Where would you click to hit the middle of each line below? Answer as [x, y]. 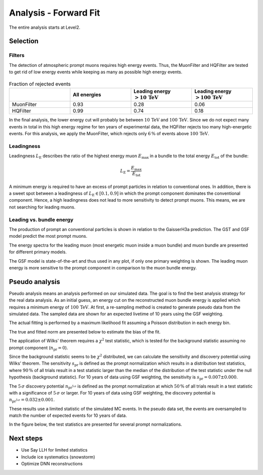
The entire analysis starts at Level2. [45, 27]
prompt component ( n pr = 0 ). [38, 348]
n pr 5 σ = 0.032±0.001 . [32, 400]
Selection [24, 41]
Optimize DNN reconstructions [52, 464]
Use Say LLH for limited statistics [54, 450]
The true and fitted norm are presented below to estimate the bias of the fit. [85, 331]
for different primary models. [38, 252]
